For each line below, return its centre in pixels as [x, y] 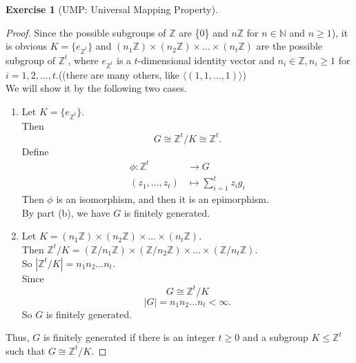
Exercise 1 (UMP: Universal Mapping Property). [112, 9]
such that [26, 350]
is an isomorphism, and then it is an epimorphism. [162, 199]
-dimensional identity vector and [206, 60]
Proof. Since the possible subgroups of [86, 32]
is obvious [27, 46]
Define [35, 151]
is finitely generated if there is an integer [129, 337]
